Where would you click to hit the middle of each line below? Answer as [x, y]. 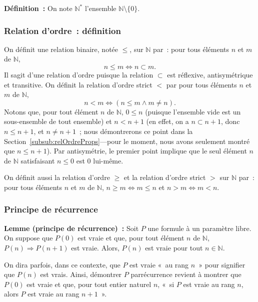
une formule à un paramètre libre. [199, 228]
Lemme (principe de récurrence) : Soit [71, 228]
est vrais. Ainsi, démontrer [81, 274]
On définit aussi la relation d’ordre [57, 177]
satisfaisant [38, 160]
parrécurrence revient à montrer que [186, 274]
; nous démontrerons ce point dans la [136, 131]
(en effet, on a [167, 121]
